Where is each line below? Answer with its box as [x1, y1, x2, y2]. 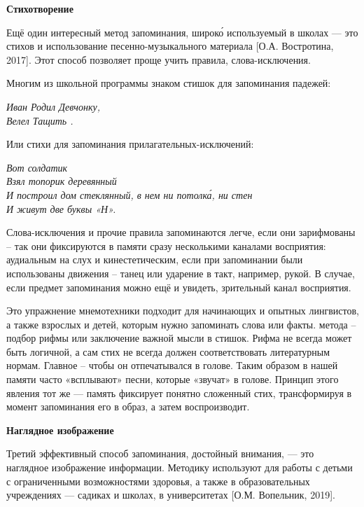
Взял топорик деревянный [6, 174, 117, 188]
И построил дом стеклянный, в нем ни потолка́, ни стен [6, 187, 253, 202]
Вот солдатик [6, 160, 68, 174]
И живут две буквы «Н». [6, 201, 116, 216]
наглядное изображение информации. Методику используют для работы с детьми [6, 460, 353, 475]
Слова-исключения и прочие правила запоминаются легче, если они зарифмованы [6, 225, 356, 239]
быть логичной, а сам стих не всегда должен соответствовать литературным [6, 344, 330, 359]
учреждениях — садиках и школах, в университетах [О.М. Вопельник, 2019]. [6, 487, 335, 502]
